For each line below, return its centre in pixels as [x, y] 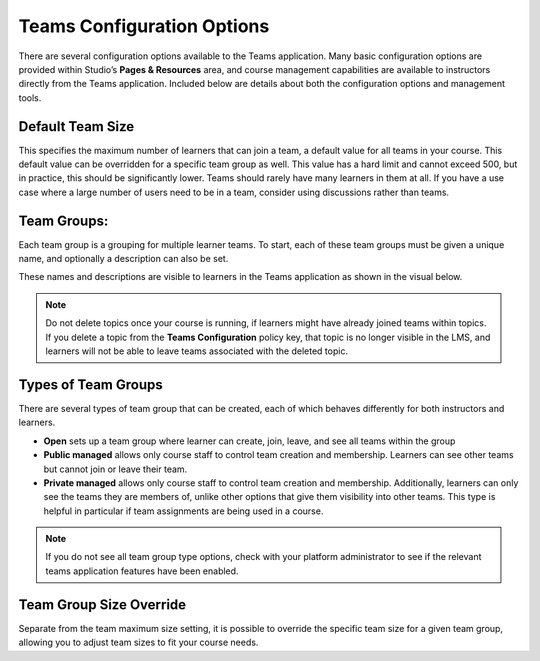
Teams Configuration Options [144, 26]
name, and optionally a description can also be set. [123, 259]
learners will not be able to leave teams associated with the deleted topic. [197, 351]
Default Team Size [76, 126]
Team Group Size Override [102, 604]
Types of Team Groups [91, 384]
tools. [30, 97]
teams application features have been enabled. [142, 571]
